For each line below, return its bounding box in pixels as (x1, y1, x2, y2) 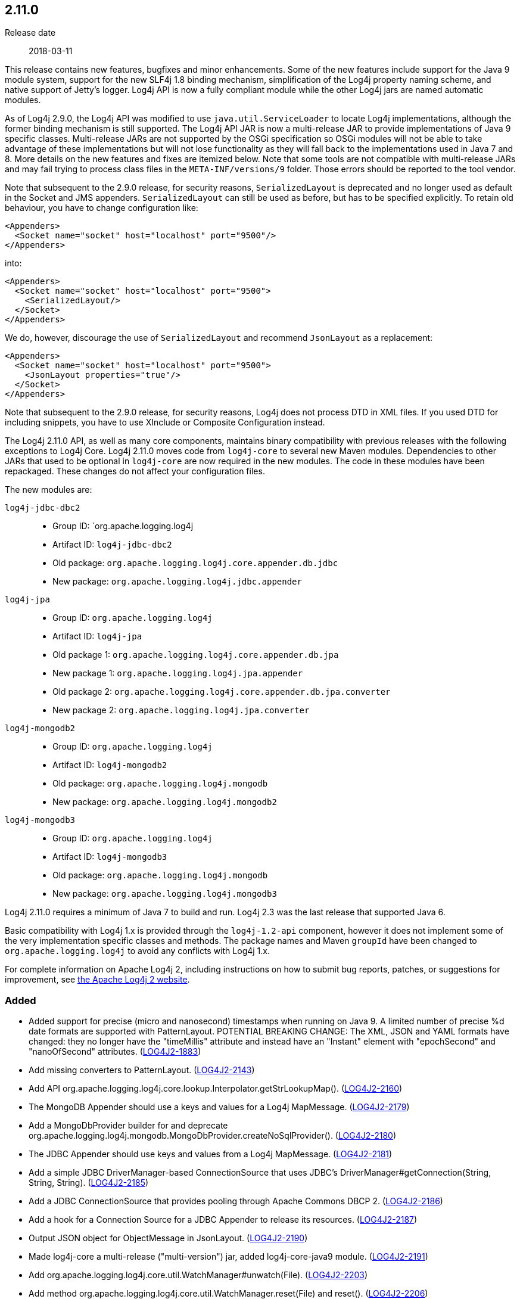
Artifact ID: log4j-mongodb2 (52, 760, 167, 770)
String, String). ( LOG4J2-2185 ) (29, 1177, 149, 1188)
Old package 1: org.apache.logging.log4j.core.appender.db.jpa (52, 649, 339, 660)
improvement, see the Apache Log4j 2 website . (5, 974, 190, 985)
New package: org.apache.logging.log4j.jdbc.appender (52, 576, 302, 587)
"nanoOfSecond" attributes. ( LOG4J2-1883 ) (29, 1046, 201, 1057)
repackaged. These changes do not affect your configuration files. (5, 466, 265, 477)
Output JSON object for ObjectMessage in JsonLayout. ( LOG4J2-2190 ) (29, 1233, 308, 1244)
